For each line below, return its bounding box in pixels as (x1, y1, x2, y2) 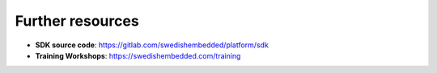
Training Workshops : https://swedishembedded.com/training (35, 51, 241, 60)
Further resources (15, 12, 139, 30)
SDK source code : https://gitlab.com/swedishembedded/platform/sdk (35, 40, 269, 50)
